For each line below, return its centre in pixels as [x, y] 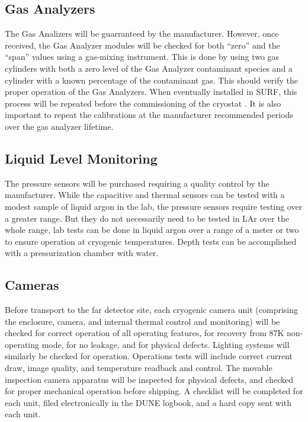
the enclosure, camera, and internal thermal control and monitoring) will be [142, 321]
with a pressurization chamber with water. [82, 253]
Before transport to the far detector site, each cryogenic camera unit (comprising [151, 310]
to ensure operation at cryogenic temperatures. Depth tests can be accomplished [151, 241]
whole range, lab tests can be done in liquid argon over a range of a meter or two [152, 230]
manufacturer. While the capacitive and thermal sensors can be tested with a [145, 195]
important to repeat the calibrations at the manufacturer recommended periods [149, 115]
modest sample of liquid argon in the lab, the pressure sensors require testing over [154, 206]
